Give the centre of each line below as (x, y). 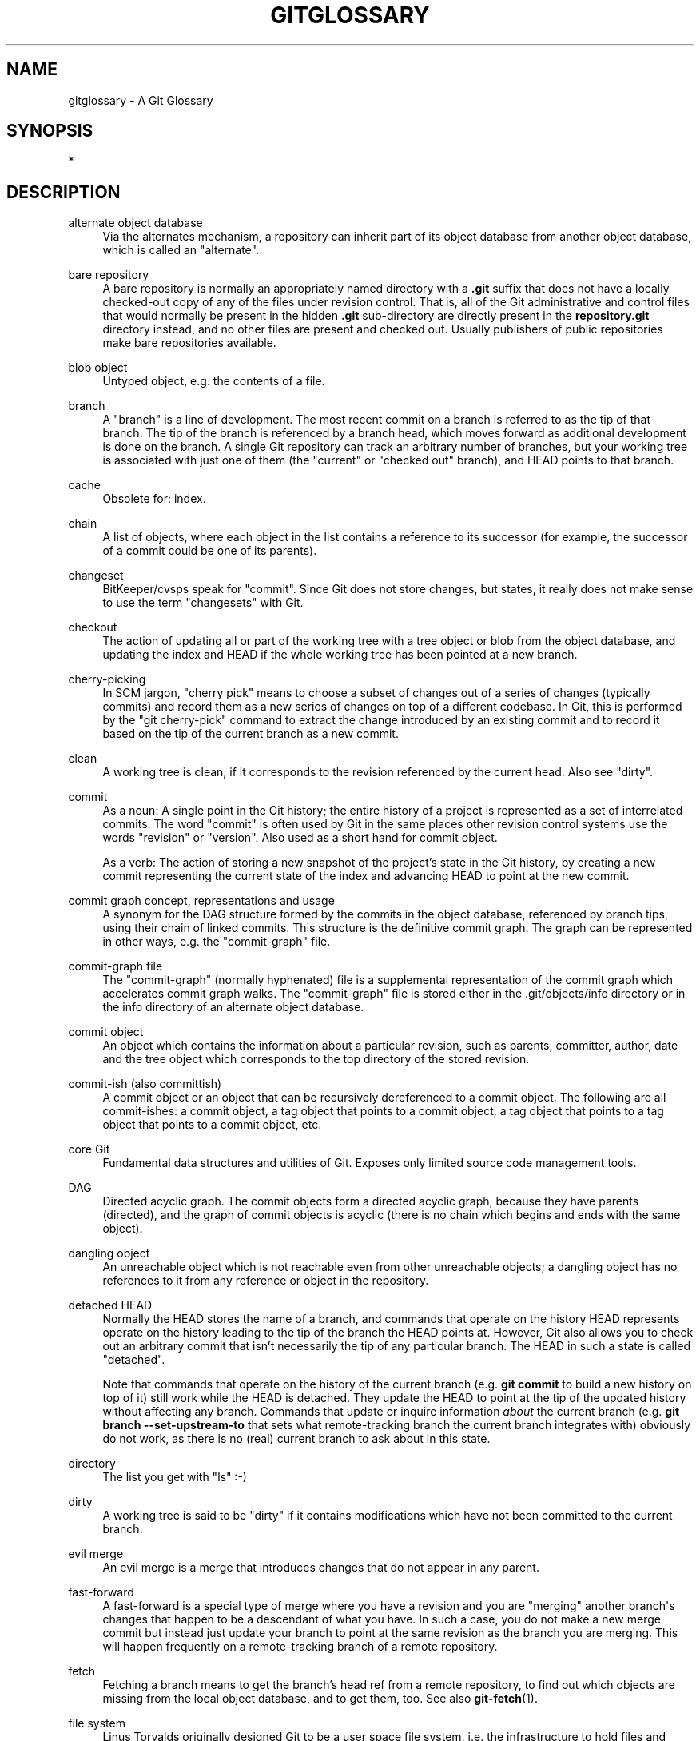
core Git (89, 1149)
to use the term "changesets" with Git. (203, 603)
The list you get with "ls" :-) (175, 1477)
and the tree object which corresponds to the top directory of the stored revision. (316, 1059)
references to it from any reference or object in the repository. (266, 1281)
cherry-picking (107, 679)
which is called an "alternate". (181, 250)
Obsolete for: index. (154, 499)
